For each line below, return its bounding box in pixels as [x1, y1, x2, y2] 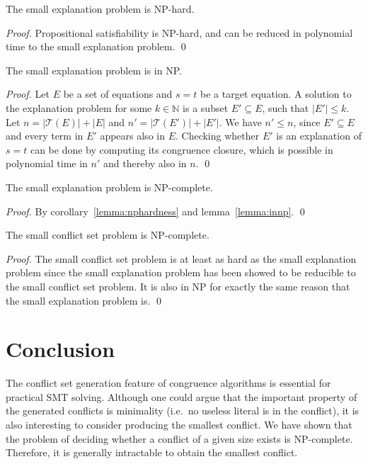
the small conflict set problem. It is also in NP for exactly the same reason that [6, 278, 350, 293]
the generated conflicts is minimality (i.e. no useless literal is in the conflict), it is [6, 403, 360, 418]
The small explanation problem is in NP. [6, 62, 182, 77]
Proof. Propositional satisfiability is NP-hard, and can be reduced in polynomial [6, 25, 353, 40]
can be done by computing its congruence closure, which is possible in [30, 142, 333, 157]
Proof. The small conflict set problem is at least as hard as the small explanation [6, 251, 357, 266]
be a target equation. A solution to [200, 86, 352, 101]
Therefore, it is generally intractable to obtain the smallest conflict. [6, 445, 298, 460]
